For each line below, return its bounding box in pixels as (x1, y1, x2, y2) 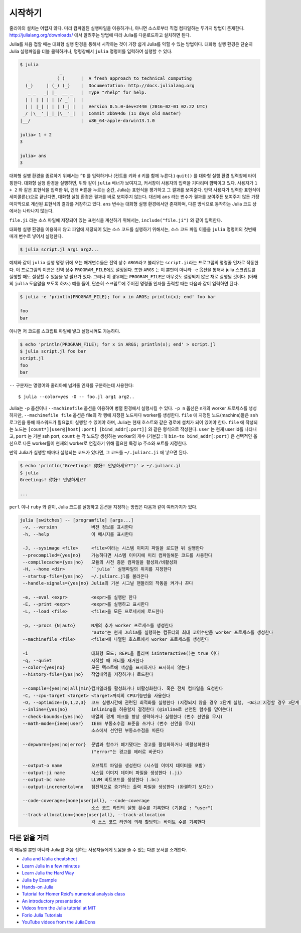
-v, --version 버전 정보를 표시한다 (23, 524, 133, 530)
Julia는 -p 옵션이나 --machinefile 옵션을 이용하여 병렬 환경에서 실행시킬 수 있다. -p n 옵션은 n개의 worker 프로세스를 (9, 405, 248, 411)
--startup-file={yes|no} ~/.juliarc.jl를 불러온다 (23, 573, 149, 579)
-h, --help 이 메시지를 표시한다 (23, 531, 133, 537)
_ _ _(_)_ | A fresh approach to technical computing (28, 76, 192, 81)
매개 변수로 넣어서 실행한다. (9, 233, 63, 239)
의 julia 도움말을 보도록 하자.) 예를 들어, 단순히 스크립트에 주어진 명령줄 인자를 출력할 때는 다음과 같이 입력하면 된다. (9, 281, 239, 287)
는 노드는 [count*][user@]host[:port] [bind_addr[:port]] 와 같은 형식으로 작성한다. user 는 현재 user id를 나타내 (9, 426, 257, 432)
